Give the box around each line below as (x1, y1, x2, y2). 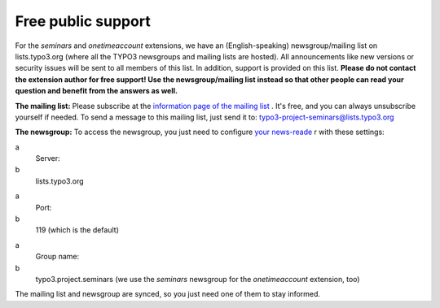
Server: (35, 154, 60, 163)
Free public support (15, 12, 151, 30)
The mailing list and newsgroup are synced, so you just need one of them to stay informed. (15, 289, 321, 299)
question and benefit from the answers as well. (15, 86, 178, 96)
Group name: (35, 252, 80, 262)
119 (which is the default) (35, 225, 120, 235)
